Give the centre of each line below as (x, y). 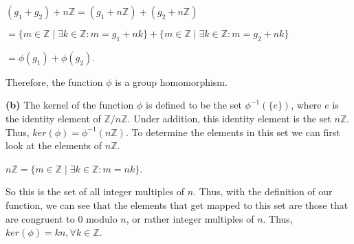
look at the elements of (54, 145)
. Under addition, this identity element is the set (229, 118)
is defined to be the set (194, 105)
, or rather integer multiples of (190, 218)
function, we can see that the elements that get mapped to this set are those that (177, 204)
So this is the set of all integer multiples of (95, 191)
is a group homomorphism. (171, 81)
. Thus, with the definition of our (263, 191)
